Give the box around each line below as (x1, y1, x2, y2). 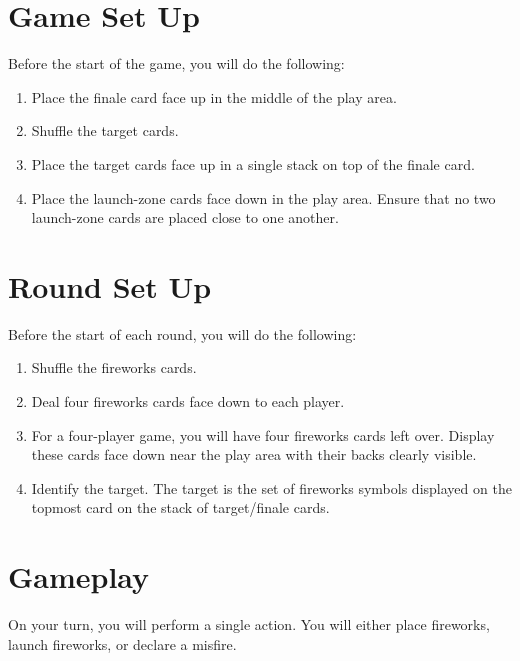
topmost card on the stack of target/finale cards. (31, 497, 330, 518)
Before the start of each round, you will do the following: (8, 323, 357, 344)
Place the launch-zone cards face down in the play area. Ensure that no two (31, 187, 496, 208)
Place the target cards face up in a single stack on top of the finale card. (31, 153, 475, 174)
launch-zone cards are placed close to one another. (31, 207, 339, 228)
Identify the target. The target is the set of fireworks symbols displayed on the (31, 477, 512, 498)
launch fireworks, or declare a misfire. (8, 633, 237, 654)
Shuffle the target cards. (31, 120, 179, 141)
